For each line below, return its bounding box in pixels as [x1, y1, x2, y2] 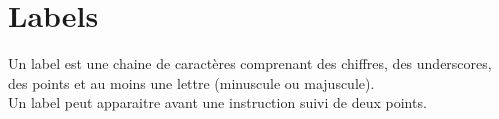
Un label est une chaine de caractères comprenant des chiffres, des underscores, [8, 53, 492, 74]
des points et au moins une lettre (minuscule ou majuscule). [8, 72, 375, 93]
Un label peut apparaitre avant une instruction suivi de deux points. [8, 92, 427, 113]
